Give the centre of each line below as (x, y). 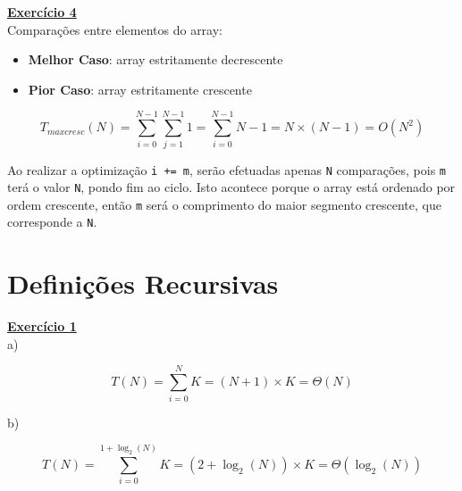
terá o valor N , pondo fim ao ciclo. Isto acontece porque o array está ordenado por (231, 187)
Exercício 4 (42, 12)
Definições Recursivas (143, 283)
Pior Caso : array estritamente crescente (140, 89)
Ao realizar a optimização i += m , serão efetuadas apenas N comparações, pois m (227, 169)
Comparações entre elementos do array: (115, 29)
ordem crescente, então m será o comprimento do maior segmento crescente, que (224, 204)
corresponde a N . (52, 222)
